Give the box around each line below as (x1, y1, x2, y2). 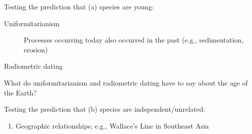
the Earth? (4, 87, 37, 97)
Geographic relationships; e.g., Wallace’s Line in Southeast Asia (15, 120, 209, 131)
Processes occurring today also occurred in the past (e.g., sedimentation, (24, 35, 244, 45)
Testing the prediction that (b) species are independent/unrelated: (4, 104, 205, 114)
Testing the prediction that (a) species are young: (4, 1, 154, 11)
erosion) (24, 44, 48, 54)
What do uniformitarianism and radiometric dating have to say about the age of (4, 77, 248, 88)
